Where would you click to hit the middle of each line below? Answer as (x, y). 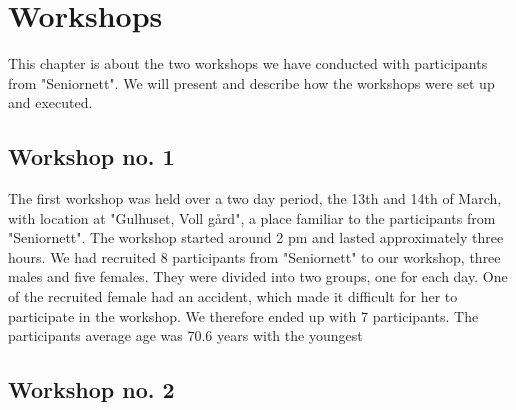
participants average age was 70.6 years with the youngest (185, 335)
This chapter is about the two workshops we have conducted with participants (248, 63)
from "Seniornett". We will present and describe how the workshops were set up (251, 82)
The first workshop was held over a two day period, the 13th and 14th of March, (255, 198)
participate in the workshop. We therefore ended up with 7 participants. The (243, 315)
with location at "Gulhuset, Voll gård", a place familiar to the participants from (252, 217)
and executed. (50, 102)
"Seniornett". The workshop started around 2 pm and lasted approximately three (256, 237)
